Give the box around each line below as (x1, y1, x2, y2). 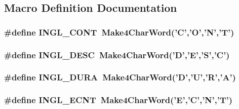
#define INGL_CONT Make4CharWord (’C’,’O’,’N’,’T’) (4, 26, 235, 38)
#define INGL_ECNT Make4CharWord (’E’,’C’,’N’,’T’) (4, 94, 233, 106)
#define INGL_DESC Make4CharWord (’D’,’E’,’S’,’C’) (4, 48, 230, 61)
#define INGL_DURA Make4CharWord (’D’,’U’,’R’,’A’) (4, 71, 236, 83)
